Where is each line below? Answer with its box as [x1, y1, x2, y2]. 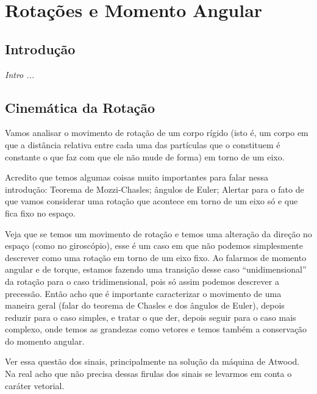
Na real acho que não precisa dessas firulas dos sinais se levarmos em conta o [5, 367, 292, 380]
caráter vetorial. [5, 379, 65, 392]
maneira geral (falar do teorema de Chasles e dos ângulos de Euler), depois [5, 299, 285, 312]
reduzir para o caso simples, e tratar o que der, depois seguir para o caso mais [5, 310, 296, 323]
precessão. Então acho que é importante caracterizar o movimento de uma [5, 287, 282, 299]
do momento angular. [5, 334, 85, 347]
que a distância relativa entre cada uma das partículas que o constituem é [5, 138, 280, 151]
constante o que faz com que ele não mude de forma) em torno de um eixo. [5, 150, 285, 163]
